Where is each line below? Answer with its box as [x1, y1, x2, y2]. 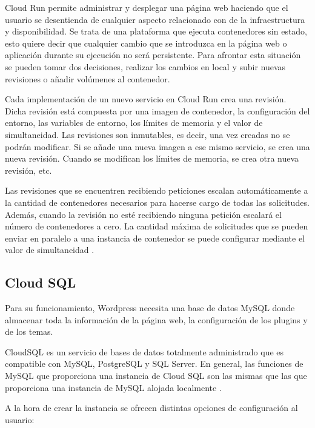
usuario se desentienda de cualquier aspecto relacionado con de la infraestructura [5, 13, 305, 25]
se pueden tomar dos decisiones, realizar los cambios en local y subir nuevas [5, 60, 286, 73]
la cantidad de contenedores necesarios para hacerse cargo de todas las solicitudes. [5, 196, 310, 208]
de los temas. [5, 325, 53, 338]
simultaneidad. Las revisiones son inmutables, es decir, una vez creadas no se [5, 128, 290, 140]
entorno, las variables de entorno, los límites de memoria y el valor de [5, 116, 263, 129]
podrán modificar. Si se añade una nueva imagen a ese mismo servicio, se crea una [5, 140, 310, 153]
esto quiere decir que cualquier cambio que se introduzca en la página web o [5, 36, 287, 49]
